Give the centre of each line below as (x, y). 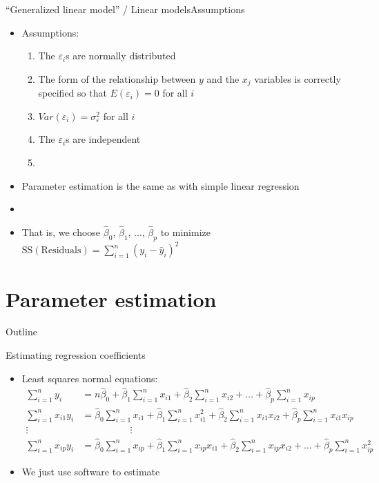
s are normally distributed (121, 56)
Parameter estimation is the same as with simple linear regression (161, 185)
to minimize (186, 232)
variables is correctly (298, 78)
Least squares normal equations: (90, 378)
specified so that (72, 93)
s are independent (103, 139)
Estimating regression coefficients (76, 355)
